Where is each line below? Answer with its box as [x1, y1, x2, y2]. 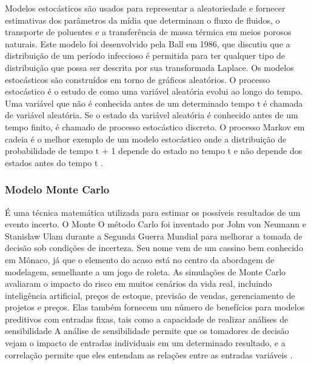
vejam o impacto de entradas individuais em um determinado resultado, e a [5, 337, 286, 349]
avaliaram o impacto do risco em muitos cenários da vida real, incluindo [5, 277, 272, 290]
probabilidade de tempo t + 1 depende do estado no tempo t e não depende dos [5, 144, 303, 157]
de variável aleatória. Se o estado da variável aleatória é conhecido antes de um [5, 109, 298, 121]
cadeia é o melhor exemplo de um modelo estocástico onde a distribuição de [5, 132, 287, 145]
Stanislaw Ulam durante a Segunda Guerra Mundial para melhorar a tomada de [5, 229, 303, 242]
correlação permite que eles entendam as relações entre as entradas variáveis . [5, 348, 293, 361]
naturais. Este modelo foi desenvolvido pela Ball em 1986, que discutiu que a [5, 37, 290, 50]
